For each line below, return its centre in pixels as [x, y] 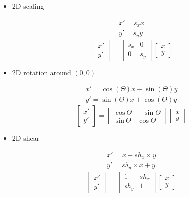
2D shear [26, 138]
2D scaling [28, 6]
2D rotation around [42, 72]
